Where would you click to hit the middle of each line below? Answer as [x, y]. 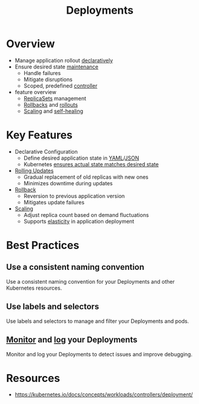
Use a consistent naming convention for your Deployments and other [91, 281]
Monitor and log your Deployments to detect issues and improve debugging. [99, 354]
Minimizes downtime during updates [68, 183]
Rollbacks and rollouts [51, 104]
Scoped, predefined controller [61, 86]
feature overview [35, 92]
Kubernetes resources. [34, 288]
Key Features [40, 135]
